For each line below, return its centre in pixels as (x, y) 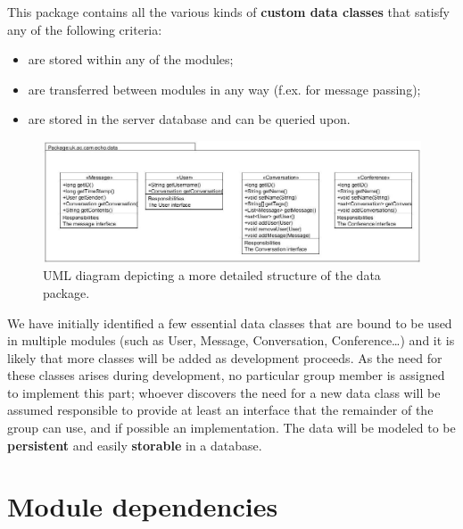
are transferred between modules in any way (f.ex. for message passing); (224, 89)
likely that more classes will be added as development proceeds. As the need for (225, 357)
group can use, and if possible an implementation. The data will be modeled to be (231, 428)
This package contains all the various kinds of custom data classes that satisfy (228, 12)
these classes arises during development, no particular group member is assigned (226, 375)
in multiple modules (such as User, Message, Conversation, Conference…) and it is (231, 340)
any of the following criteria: (85, 29)
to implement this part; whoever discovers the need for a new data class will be (224, 392)
